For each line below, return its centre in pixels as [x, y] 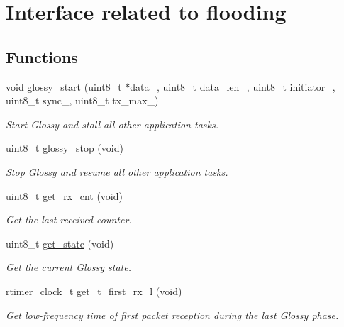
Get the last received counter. [69, 220]
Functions [42, 56]
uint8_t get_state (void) [60, 243]
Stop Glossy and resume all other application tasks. [117, 171]
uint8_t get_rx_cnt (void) [64, 195]
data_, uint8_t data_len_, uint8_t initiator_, [233, 86]
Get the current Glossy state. [68, 267]
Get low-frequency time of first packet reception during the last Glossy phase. [172, 315]
